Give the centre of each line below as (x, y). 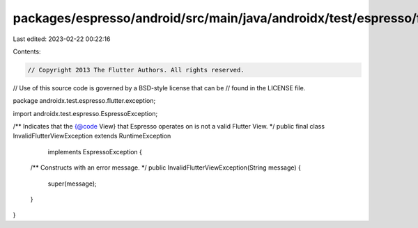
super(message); (72, 184)
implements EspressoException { (95, 152)
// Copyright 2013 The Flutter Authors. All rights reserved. (136, 70)
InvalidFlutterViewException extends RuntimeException (92, 136)
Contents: (27, 51)
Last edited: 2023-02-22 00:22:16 (62, 39)
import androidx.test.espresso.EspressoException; (85, 113)
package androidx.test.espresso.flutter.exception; (84, 101)
